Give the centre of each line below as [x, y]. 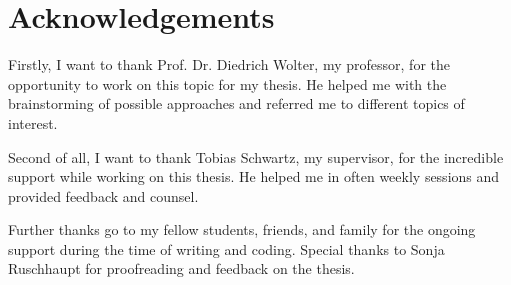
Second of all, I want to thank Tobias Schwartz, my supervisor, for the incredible [256, 156]
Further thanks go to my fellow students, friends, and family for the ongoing [242, 229]
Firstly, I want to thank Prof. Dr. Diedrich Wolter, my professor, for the [229, 64]
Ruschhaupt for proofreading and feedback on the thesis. [181, 268]
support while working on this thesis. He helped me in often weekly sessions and [254, 176]
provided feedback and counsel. [103, 195]
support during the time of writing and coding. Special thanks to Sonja [226, 248]
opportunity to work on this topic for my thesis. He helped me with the [227, 83]
